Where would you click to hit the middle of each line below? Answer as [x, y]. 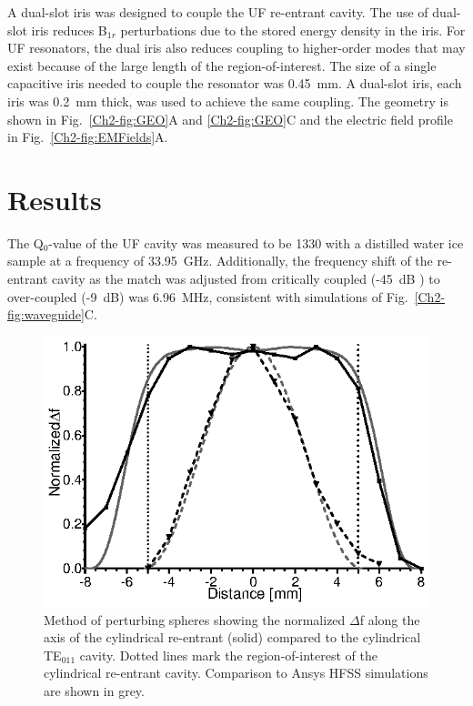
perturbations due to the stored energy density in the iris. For [293, 30]
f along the [390, 619]
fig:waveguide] [46, 314]
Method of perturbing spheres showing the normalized [195, 619]
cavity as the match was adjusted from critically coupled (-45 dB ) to [246, 279]
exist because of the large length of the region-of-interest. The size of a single [222, 65]
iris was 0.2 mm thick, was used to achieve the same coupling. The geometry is [228, 101]
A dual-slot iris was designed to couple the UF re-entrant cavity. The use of [218, 12]
